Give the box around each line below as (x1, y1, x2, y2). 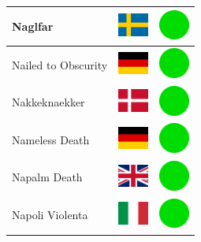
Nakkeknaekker (12, 94, 85, 110)
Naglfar (12, 17, 54, 34)
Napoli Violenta (12, 207, 88, 223)
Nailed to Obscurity (12, 56, 108, 73)
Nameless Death (12, 131, 90, 147)
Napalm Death (12, 169, 83, 185)
